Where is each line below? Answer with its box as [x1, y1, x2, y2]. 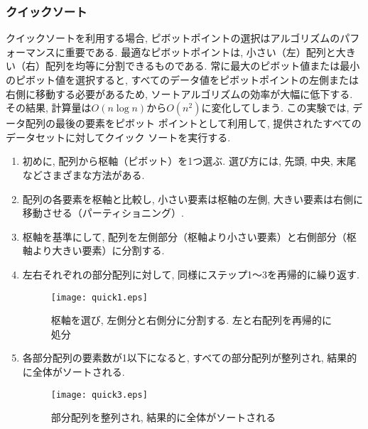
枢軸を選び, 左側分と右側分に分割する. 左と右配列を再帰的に [50, 313, 332, 327]
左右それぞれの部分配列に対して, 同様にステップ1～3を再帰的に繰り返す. [22, 266, 359, 281]
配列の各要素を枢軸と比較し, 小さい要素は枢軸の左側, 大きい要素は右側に [22, 191, 363, 206]
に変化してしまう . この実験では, [201, 100, 350, 115]
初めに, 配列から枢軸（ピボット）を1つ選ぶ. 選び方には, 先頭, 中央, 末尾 [22, 153, 357, 168]
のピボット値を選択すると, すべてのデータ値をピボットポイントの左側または [6, 72, 359, 87]
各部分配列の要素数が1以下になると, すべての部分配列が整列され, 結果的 [22, 350, 357, 365]
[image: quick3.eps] [50, 389, 148, 400]
